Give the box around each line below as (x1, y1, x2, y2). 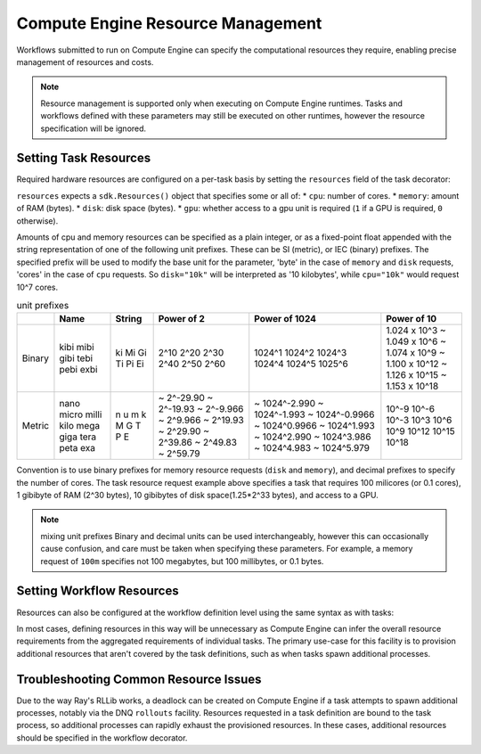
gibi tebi (59, 352, 94, 365)
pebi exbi (59, 364, 98, 376)
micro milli (59, 408, 102, 421)
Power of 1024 (254, 313, 316, 325)
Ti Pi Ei (115, 357, 144, 370)
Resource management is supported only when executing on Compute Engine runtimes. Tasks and (40, 98, 403, 109)
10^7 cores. (16, 282, 58, 292)
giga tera (59, 430, 97, 443)
